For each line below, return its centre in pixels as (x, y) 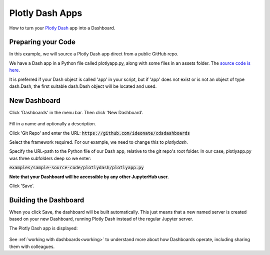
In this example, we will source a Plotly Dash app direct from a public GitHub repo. (94, 54)
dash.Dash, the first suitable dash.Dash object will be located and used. (83, 86)
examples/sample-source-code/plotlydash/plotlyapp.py (76, 168)
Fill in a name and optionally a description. (52, 124)
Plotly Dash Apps (46, 13)
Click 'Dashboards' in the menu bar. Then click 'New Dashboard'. (76, 112)
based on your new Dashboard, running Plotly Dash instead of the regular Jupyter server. (101, 219)
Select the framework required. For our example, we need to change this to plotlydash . (98, 142)
